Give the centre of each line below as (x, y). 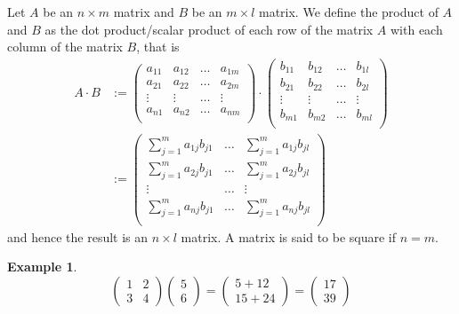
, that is (158, 47)
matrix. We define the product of (348, 12)
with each (417, 29)
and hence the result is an (78, 236)
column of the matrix (65, 47)
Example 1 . (42, 267)
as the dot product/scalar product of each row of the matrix (209, 29)
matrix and (144, 12)
